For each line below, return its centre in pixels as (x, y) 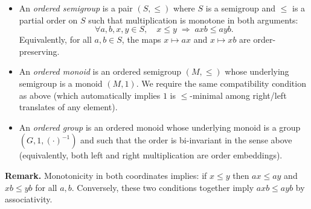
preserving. (39, 51)
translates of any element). (68, 107)
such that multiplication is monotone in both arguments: (193, 20)
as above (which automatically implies (90, 95)
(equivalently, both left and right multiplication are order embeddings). (151, 155)
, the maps (141, 39)
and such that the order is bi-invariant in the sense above (186, 140)
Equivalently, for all (55, 39)
